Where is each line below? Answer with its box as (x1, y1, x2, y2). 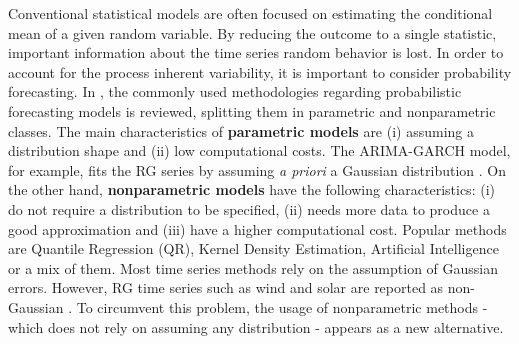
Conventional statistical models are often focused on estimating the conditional (8, 3, 493, 23)
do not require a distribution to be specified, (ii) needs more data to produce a (8, 198, 490, 219)
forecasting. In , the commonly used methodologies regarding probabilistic (8, 81, 462, 102)
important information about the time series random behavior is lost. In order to (8, 42, 504, 63)
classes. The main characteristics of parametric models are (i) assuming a (8, 120, 475, 141)
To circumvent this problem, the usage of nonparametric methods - (76, 296, 488, 317)
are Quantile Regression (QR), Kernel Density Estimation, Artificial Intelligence (8, 238, 499, 259)
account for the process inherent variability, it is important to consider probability (8, 61, 512, 82)
